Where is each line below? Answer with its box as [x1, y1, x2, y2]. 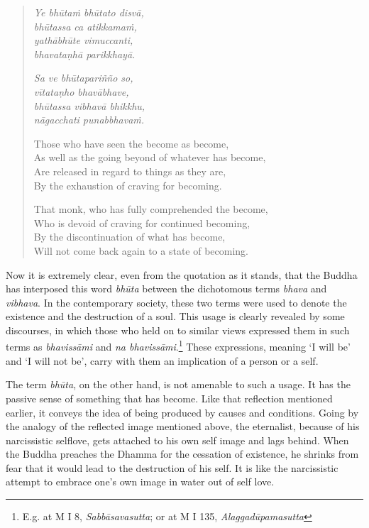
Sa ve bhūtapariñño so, [33, 70, 133, 85]
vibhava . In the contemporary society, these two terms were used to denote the [6, 295, 347, 309]
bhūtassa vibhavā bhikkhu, [33, 98, 145, 113]
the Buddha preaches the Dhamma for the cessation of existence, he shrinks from [6, 446, 359, 461]
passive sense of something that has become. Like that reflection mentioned [6, 390, 333, 405]
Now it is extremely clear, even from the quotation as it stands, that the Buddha [6, 267, 358, 282]
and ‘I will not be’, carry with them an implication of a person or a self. [6, 353, 319, 368]
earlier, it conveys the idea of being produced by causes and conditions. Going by [6, 405, 359, 419]
